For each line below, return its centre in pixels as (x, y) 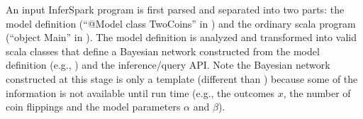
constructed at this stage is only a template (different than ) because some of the (182, 78)
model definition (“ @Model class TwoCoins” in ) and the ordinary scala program (181, 23)
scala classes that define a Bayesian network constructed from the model (163, 51)
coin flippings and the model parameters (93, 107)
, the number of (317, 92)
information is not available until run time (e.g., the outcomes (140, 92)
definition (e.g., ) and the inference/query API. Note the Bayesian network (168, 65)
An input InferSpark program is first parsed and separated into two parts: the (175, 9)
